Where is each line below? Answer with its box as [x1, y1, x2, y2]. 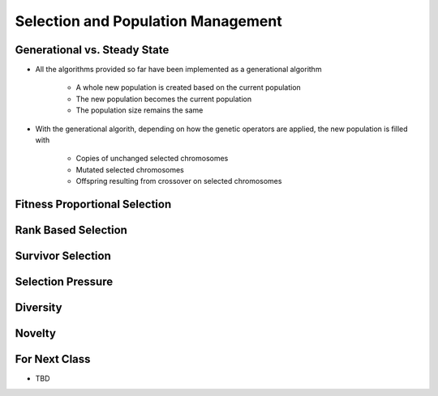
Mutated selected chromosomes [75, 164, 184, 174]
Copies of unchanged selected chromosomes [75, 154, 229, 164]
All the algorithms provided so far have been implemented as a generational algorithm [35, 65, 322, 75]
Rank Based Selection [15, 224, 127, 237]
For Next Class [15, 352, 91, 366]
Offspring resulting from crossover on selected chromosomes [75, 177, 282, 186]
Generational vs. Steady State [15, 43, 170, 57]
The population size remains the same [75, 105, 204, 115]
